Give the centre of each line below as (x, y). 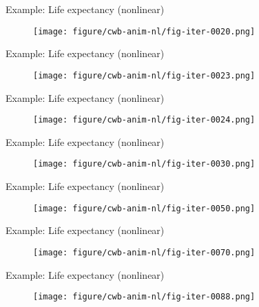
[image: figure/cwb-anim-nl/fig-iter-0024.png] (144, 120)
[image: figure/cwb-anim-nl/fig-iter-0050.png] (144, 208)
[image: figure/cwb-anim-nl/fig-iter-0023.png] (144, 75)
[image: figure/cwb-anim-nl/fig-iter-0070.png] (144, 252)
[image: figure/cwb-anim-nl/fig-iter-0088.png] (144, 297)
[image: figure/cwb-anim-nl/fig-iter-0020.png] (144, 31)
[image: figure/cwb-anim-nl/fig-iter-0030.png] (144, 164)
